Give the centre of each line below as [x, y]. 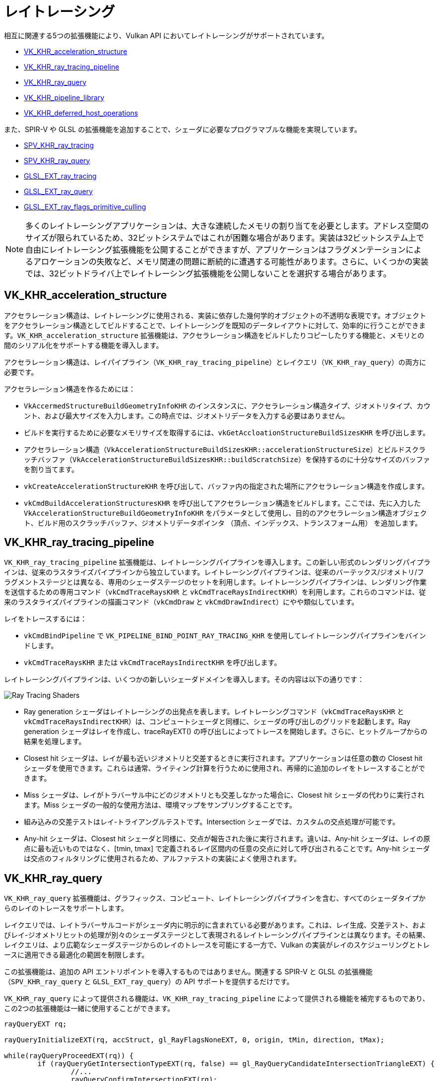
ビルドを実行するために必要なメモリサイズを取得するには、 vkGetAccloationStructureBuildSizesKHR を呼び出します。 [227, 432]
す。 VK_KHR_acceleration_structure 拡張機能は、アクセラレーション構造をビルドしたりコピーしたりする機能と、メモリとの [214, 335]
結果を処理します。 [55, 742]
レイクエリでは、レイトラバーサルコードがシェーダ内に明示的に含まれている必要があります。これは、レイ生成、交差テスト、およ [215, 925]
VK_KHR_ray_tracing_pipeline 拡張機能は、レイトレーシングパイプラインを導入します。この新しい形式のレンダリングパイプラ [217, 562]
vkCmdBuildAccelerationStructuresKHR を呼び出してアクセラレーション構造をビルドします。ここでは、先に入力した [222, 503]
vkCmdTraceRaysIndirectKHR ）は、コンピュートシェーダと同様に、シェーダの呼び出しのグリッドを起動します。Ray [217, 722]
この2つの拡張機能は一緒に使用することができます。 [89, 1009]
